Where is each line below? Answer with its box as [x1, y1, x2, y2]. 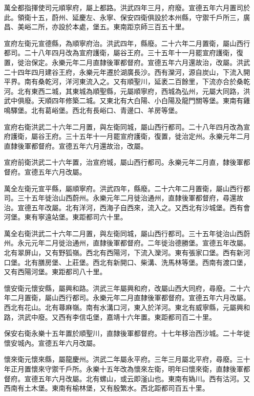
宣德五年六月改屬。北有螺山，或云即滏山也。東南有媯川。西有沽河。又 [24, 373, 250, 383]
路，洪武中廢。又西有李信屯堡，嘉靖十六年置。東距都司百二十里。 [4, 311, 216, 322]
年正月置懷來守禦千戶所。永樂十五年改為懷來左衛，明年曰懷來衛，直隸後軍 [4, 364, 243, 374]
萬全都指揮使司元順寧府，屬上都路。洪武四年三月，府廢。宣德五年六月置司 [4, 2, 243, 12]
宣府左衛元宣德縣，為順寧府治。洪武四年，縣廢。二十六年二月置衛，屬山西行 [4, 38, 250, 48]
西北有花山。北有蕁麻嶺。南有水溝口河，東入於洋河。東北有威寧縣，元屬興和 [4, 302, 250, 312]
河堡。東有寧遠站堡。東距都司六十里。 [4, 212, 127, 222]
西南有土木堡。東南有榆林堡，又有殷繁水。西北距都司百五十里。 [4, 383, 209, 393]
